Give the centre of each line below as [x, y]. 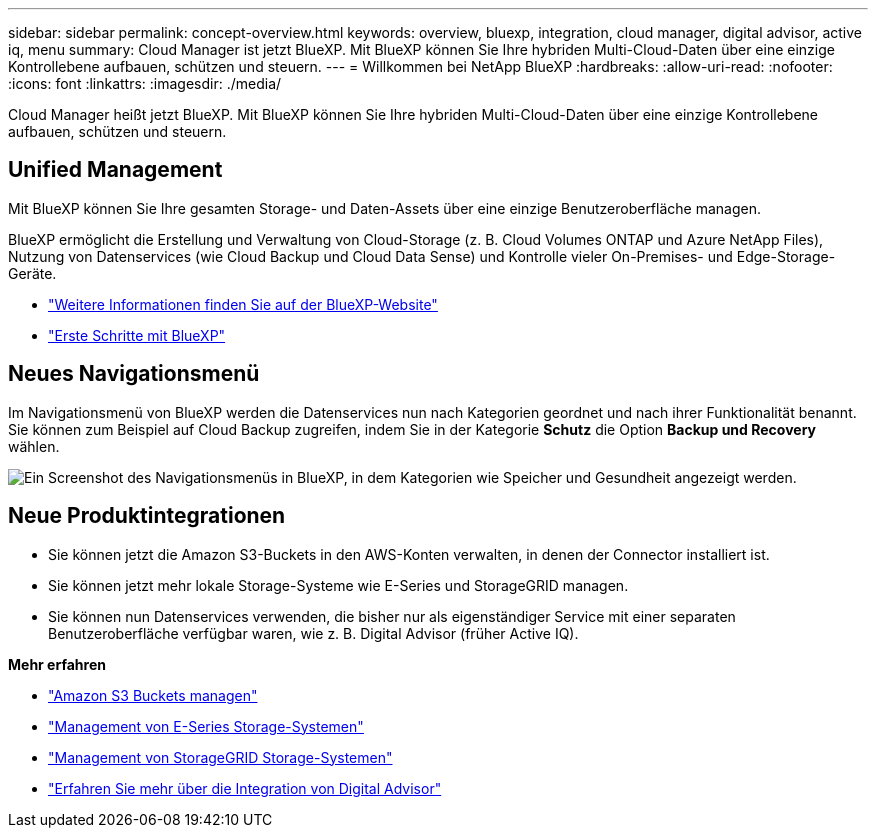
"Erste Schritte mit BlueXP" [137, 335]
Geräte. [32, 273]
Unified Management [115, 170]
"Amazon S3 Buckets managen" [153, 695]
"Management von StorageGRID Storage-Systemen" [220, 757]
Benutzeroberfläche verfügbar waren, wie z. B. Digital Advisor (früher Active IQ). [313, 633]
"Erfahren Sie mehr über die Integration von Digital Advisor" [245, 788]
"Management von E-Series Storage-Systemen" [206, 726]
